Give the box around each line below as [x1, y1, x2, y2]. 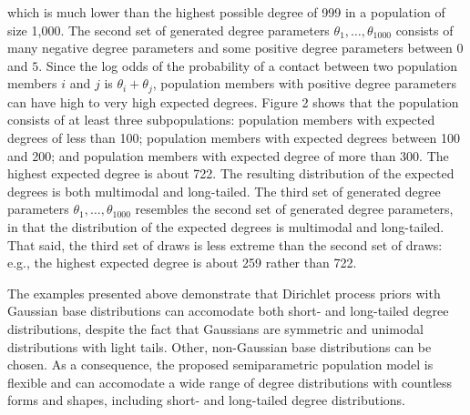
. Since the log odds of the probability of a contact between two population [38, 56, 458, 75]
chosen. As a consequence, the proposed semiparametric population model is [7, 355, 434, 374]
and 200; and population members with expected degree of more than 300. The [7, 146, 449, 165]
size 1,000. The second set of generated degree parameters [7, 20, 330, 39]
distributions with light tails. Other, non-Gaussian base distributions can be [7, 337, 432, 356]
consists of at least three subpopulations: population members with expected [7, 110, 435, 129]
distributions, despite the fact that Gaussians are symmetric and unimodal [7, 319, 424, 338]
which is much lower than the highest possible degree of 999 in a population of [7, 3, 445, 21]
